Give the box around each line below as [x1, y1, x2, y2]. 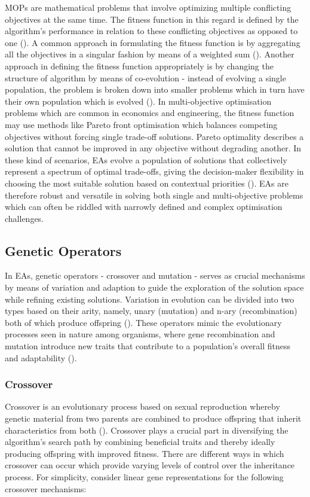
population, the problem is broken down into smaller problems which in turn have [5, 83, 305, 96]
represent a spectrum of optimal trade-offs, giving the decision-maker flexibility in [5, 165, 304, 178]
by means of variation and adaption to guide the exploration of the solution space [5, 281, 304, 294]
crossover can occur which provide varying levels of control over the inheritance [5, 459, 295, 471]
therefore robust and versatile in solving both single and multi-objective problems [5, 188, 303, 201]
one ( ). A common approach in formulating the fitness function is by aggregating [5, 36, 300, 48]
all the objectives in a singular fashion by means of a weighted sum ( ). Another [5, 48, 294, 60]
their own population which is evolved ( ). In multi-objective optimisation [5, 94, 272, 107]
